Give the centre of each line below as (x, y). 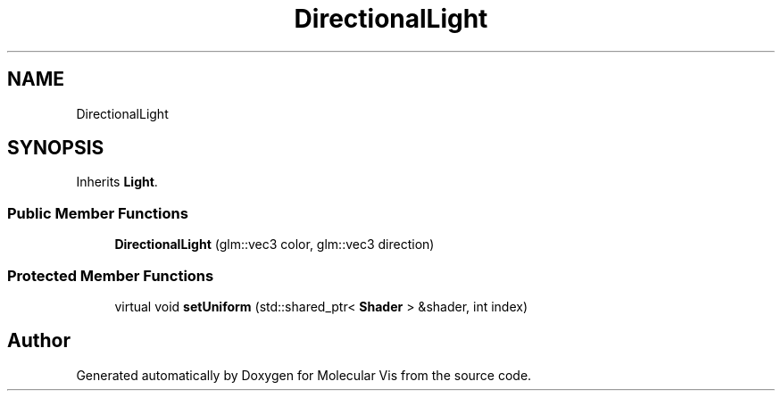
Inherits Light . (117, 182)
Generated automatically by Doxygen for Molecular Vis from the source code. (304, 375)
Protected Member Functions (111, 275)
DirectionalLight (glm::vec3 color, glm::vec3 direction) (275, 245)
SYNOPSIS (56, 148)
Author (39, 341)
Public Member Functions (98, 213)
